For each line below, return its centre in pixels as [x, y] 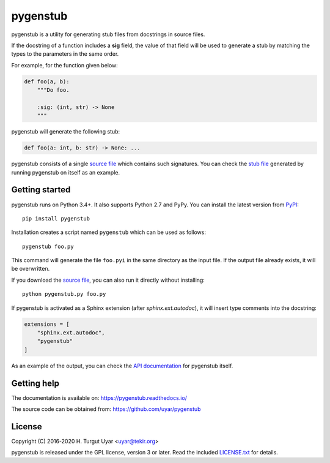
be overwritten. [31, 269]
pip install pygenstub [56, 218]
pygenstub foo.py [48, 246]
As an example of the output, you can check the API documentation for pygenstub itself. [122, 366]
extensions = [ [47, 324]
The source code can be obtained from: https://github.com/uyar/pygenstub [106, 409]
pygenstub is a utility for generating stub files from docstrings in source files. [108, 34]
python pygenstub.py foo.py [64, 294]
